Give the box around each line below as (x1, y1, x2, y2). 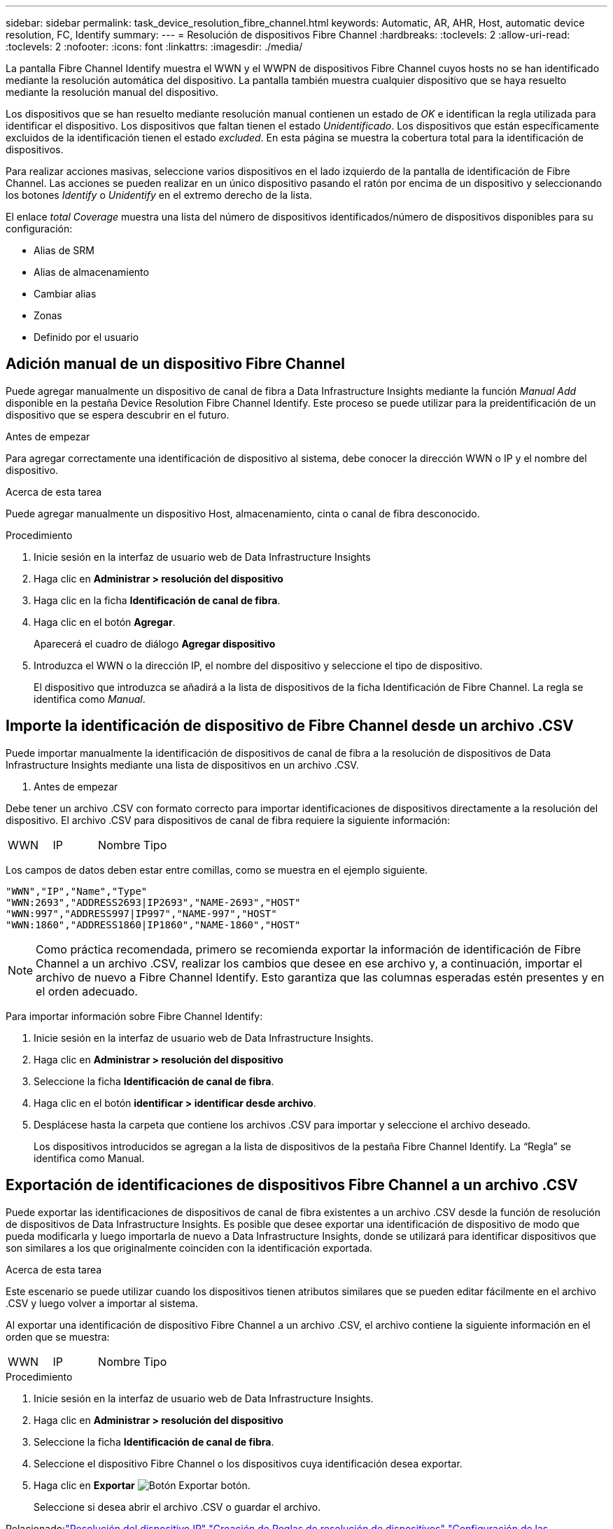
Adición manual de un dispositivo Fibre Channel (6, 355, 345, 373)
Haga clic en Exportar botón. (34, 1479, 251, 1491)
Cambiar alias (34, 288, 97, 300)
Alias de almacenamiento (34, 266, 149, 278)
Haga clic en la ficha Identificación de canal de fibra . (34, 594, 281, 606)
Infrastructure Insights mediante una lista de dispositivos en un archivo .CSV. (6, 758, 359, 771)
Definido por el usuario (34, 331, 139, 343)
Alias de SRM (34, 244, 94, 256)
